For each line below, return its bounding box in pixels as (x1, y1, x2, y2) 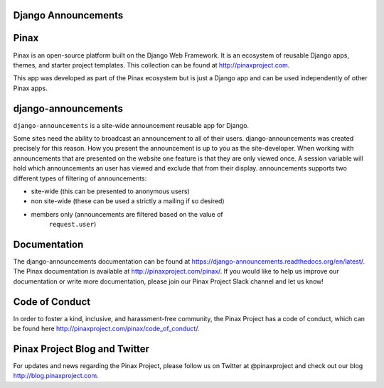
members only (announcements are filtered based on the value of (31, 210, 223, 218)
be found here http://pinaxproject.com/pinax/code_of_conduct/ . (13, 324, 200, 333)
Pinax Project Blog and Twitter (13, 343, 149, 355)
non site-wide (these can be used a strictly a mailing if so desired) (31, 197, 225, 205)
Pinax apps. (13, 84, 48, 92)
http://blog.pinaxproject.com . (13, 372, 99, 380)
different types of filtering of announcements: (13, 174, 147, 183)
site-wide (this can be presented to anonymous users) (31, 187, 190, 195)
